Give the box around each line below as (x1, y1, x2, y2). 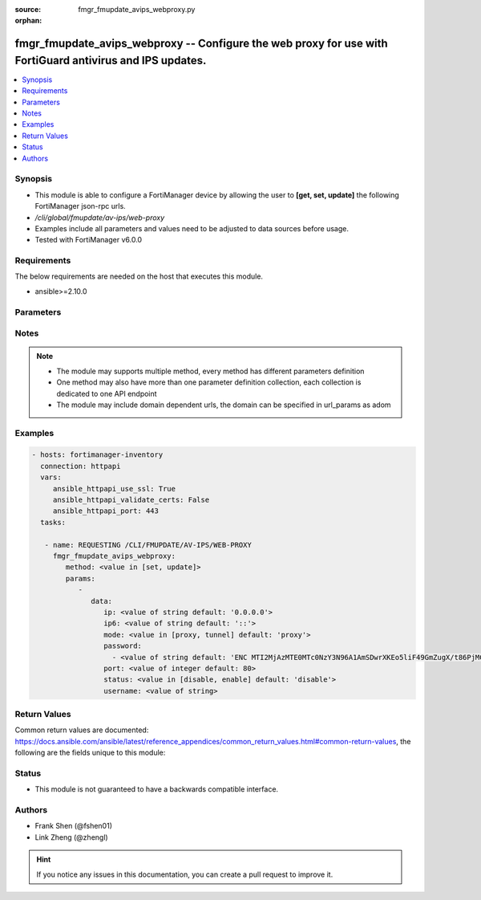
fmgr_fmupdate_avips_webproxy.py (78, 5, 196, 14)
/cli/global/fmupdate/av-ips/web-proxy (34, 213, 165, 222)
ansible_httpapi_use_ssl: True (52, 484, 176, 493)
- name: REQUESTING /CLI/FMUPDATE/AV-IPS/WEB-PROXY (44, 540, 252, 549)
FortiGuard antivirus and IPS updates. (14, 53, 207, 67)
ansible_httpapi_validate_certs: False (52, 495, 210, 505)
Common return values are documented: (14, 725, 149, 735)
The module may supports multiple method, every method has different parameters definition (56, 366, 365, 376)
